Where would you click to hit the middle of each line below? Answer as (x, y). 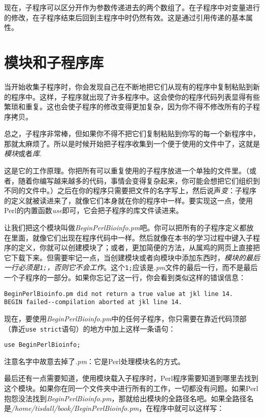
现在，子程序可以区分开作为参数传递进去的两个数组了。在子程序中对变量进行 (132, 7)
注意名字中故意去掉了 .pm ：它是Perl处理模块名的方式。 (94, 361)
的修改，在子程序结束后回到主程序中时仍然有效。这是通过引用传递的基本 (125, 17)
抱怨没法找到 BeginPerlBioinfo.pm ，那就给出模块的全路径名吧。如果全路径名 (129, 398)
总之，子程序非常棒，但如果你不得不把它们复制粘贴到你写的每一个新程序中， (132, 133)
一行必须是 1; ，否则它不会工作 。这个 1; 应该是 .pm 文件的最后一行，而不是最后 (131, 267)
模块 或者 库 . (23, 153)
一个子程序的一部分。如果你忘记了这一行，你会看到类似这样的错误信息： (125, 277)
